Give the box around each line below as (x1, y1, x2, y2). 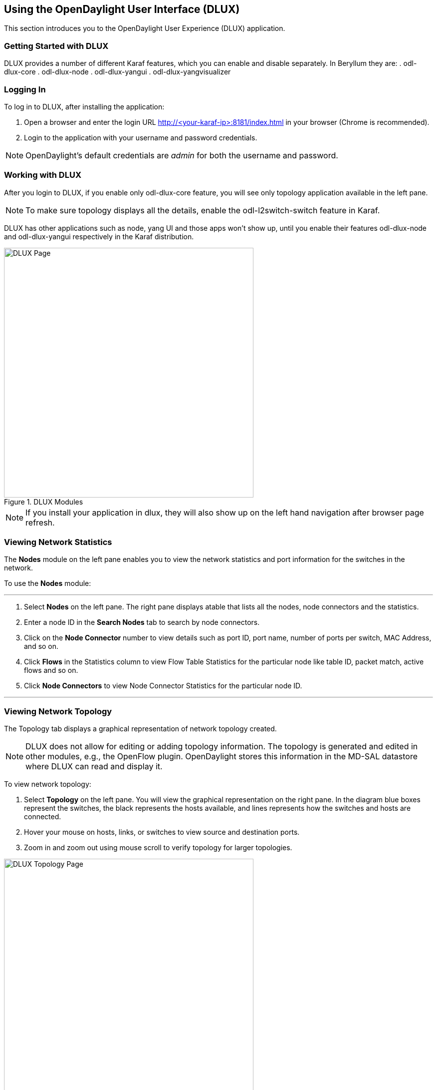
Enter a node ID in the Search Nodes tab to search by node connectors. (24, 618, 260, 627)
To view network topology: (4, 780, 91, 789)
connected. (24, 812, 61, 821)
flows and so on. (24, 666, 78, 675)
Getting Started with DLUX (4, 40, 109, 51)
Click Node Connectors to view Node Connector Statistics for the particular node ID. (24, 681, 302, 690)
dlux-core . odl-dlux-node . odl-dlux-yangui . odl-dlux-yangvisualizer (4, 67, 231, 76)
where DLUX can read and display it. (25, 761, 163, 772)
